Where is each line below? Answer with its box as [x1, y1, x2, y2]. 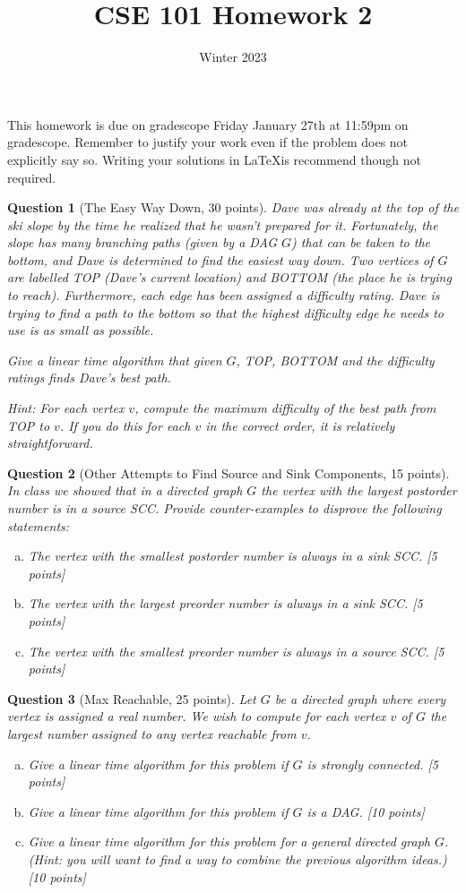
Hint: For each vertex [7, 399, 125, 417]
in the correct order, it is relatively [205, 416, 395, 434]
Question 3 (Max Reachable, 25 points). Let [7, 689, 256, 708]
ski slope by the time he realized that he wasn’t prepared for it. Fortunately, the [7, 215, 438, 234]
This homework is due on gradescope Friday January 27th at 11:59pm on [7, 115, 409, 133]
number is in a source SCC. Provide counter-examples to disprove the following [7, 499, 442, 517]
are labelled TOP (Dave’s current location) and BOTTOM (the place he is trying [7, 268, 452, 287]
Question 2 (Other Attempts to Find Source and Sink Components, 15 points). [7, 463, 450, 482]
